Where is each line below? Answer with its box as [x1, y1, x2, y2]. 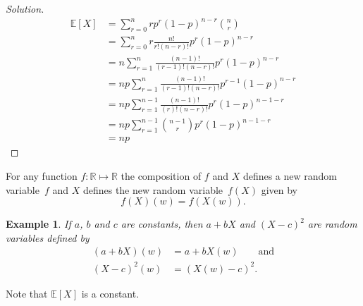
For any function [6, 168, 78, 183]
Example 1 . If [6, 216, 71, 231]
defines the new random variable [82, 182, 223, 197]
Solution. [6, 1, 44, 16]
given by [261, 182, 297, 197]
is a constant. [81, 286, 140, 300]
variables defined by [6, 230, 90, 245]
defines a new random [242, 168, 337, 183]
